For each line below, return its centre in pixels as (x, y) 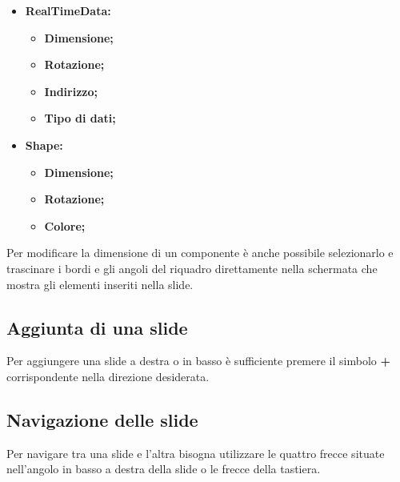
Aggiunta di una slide (97, 327)
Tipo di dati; (80, 118)
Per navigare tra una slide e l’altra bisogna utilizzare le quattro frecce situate (196, 453)
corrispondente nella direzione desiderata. (108, 376)
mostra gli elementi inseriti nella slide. (100, 284)
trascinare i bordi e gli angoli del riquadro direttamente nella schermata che (192, 268)
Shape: (44, 145)
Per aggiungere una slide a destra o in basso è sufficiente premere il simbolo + (198, 361)
